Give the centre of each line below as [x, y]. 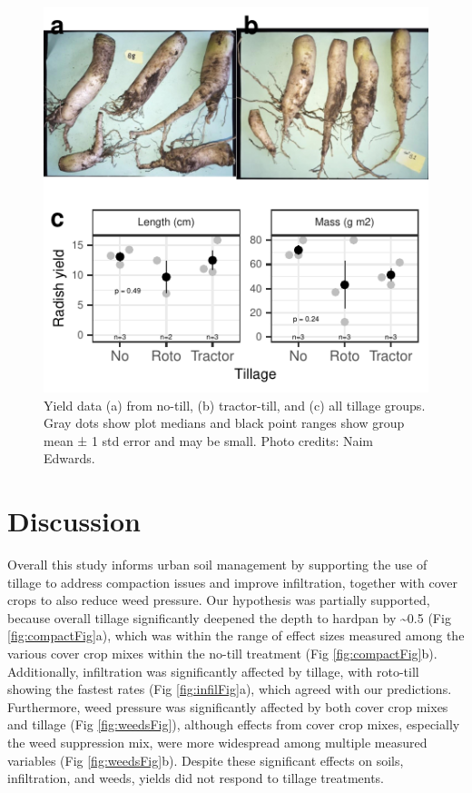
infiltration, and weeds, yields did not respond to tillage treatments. [196, 778]
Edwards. [69, 458]
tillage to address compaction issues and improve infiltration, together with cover [233, 582]
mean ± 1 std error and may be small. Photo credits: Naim [209, 440]
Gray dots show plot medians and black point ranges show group [224, 423]
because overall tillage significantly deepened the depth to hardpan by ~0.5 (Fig [229, 617]
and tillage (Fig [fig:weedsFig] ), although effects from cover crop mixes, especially [234, 724]
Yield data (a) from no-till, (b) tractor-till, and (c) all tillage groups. [235, 405]
